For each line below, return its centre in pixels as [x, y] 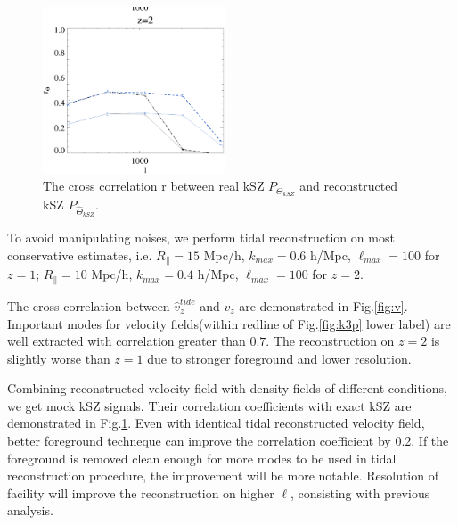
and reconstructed [349, 186]
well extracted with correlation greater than [127, 341]
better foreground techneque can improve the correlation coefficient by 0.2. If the [228, 441]
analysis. [30, 510]
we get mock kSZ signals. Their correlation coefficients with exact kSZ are [209, 405]
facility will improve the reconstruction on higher [141, 492]
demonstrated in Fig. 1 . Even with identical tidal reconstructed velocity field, [216, 423]
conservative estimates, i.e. [80, 255]
